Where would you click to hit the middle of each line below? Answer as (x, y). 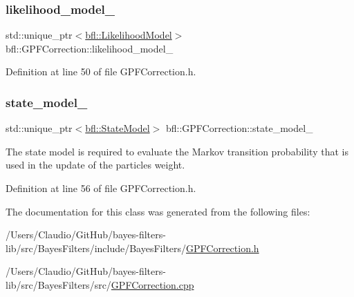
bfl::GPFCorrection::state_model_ (239, 128)
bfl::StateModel (118, 128)
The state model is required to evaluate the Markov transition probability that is (177, 151)
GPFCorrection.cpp (152, 284)
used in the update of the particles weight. (95, 165)
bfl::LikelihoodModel (129, 35)
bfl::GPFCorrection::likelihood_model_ (90, 48)
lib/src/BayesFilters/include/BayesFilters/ (96, 248)
